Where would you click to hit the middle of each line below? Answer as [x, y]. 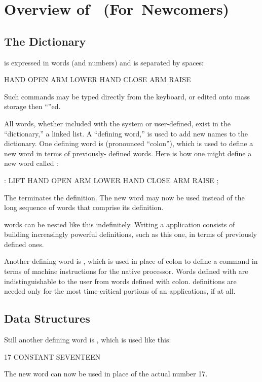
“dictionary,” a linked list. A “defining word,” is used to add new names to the [126, 133]
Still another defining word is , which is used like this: [88, 340]
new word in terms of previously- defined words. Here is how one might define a [128, 153]
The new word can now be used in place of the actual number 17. [106, 374]
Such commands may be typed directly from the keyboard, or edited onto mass [127, 96]
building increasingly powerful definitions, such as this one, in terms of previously [130, 234]
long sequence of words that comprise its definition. [84, 207]
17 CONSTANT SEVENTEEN [52, 356]
